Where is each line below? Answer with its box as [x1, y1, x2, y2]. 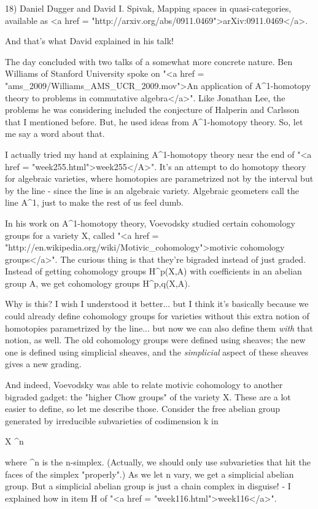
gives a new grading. [5, 357, 82, 370]
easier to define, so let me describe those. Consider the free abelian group [5, 402, 281, 415]
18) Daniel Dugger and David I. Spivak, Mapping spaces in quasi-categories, [5, 2, 292, 14]
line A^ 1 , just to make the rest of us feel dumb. [5, 196, 184, 209]
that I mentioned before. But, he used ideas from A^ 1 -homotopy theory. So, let [5, 115, 303, 128]
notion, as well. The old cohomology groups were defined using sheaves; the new [5, 333, 306, 346]
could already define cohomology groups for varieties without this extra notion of [5, 309, 309, 322]
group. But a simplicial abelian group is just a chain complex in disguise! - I [5, 480, 291, 492]
